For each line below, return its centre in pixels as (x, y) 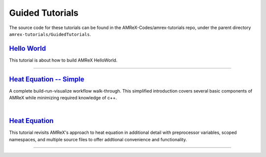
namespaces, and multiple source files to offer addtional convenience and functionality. (98, 139)
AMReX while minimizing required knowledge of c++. (63, 98)
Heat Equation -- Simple (47, 79)
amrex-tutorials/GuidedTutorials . (50, 34)
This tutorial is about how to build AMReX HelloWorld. (63, 60)
